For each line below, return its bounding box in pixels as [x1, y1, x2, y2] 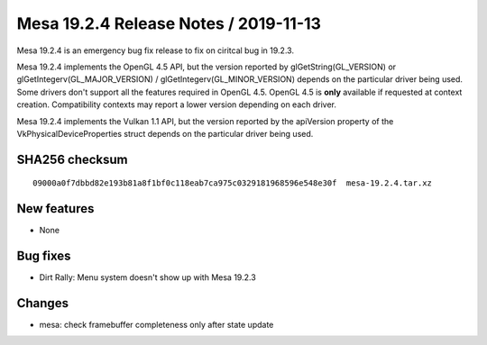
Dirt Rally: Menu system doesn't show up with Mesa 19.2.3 [39, 272, 256, 283]
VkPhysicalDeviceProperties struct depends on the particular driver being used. [16, 128, 314, 139]
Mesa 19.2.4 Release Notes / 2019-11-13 [16, 14, 322, 33]
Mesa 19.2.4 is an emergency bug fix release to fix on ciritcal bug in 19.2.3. [16, 45, 295, 56]
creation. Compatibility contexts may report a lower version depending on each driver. [16, 99, 337, 110]
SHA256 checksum [16, 151, 128, 167]
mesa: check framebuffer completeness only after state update [39, 320, 274, 331]
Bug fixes [16, 249, 71, 264]
